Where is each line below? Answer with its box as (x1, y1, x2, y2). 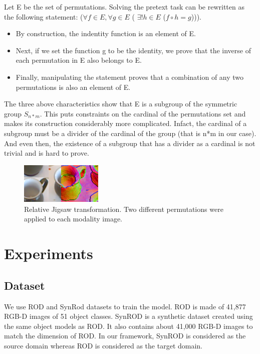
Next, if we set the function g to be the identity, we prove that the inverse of (16, 45, 251, 55)
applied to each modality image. (24, 213, 122, 224)
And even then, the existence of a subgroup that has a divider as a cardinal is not (4, 138, 255, 148)
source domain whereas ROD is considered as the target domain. (4, 340, 203, 350)
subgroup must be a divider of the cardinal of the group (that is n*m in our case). (4, 128, 256, 138)
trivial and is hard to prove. (4, 148, 89, 158)
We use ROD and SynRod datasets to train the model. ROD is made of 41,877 (4, 301, 246, 311)
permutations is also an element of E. (16, 81, 131, 92)
